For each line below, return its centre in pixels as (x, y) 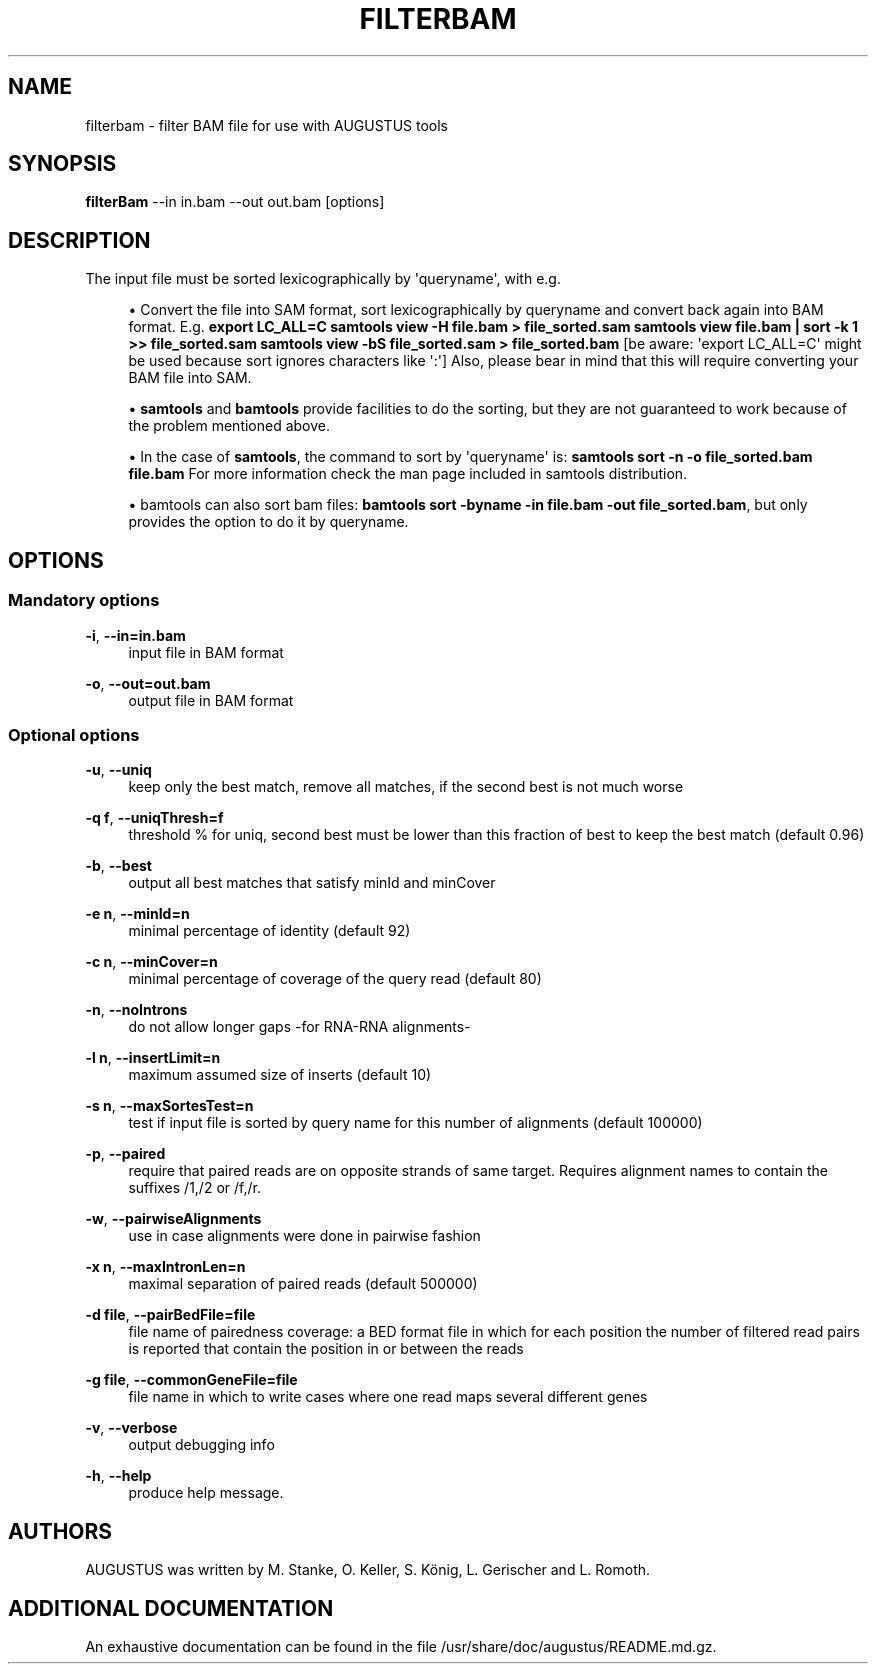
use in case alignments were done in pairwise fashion (304, 1236)
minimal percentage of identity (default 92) (269, 931)
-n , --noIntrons (136, 1010)
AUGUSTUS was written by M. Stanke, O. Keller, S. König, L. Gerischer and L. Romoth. (368, 1570)
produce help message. (206, 1493)
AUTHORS (60, 1531)
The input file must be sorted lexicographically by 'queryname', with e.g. (323, 279)
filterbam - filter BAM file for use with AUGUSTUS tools (267, 125)
